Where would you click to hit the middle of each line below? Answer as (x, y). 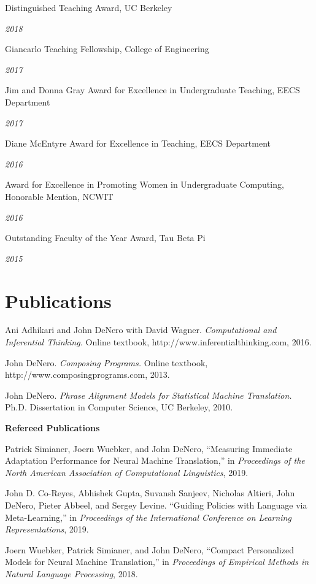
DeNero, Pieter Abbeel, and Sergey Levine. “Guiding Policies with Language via (156, 505)
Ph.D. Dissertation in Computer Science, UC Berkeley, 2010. (119, 407)
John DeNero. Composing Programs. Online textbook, (106, 362)
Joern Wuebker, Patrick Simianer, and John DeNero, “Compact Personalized (150, 549)
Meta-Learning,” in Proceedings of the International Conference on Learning (148, 517)
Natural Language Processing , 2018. (71, 573)
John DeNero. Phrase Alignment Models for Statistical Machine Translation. (148, 395)
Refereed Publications (52, 428)
